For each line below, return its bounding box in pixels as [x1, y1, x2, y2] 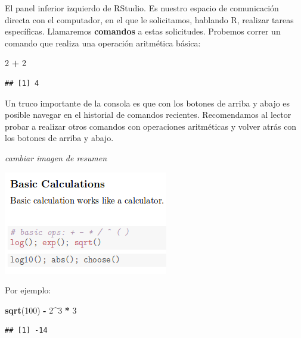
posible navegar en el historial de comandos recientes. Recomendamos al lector [5, 108, 291, 121]
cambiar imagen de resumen [5, 151, 107, 164]
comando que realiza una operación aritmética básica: [5, 36, 201, 49]
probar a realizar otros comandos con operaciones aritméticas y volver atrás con [5, 120, 297, 132]
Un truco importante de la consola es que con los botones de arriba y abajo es [5, 96, 290, 109]
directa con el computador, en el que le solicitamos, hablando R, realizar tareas [5, 13, 294, 26]
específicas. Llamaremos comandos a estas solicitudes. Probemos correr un [5, 25, 281, 37]
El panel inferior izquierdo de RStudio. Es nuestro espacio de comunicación [5, 2, 279, 14]
